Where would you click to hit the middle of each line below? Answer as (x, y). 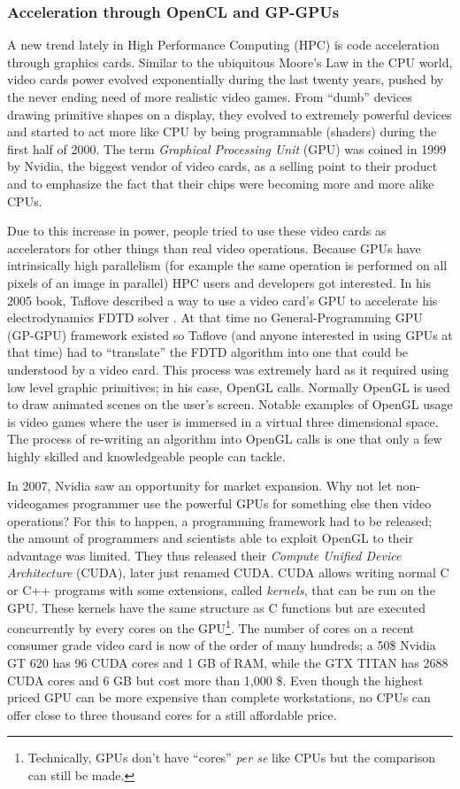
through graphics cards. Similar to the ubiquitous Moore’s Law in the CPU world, (230, 62)
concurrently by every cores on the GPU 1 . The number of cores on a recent (211, 627)
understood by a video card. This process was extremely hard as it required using (228, 369)
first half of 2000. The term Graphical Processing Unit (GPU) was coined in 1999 (227, 148)
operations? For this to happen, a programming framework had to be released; (220, 520)
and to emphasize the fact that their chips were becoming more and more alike (221, 183)
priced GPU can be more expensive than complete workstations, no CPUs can (219, 697)
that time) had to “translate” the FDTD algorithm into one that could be (208, 352)
